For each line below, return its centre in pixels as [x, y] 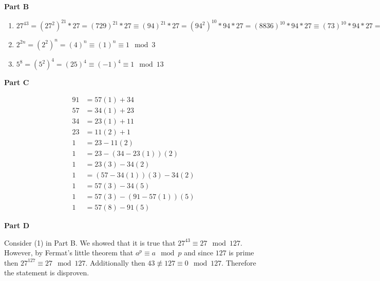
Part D [17, 225]
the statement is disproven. [47, 273]
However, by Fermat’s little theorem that [69, 253]
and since [199, 253]
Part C [17, 82]
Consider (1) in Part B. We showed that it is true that [90, 242]
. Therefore [239, 262]
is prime [241, 253]
